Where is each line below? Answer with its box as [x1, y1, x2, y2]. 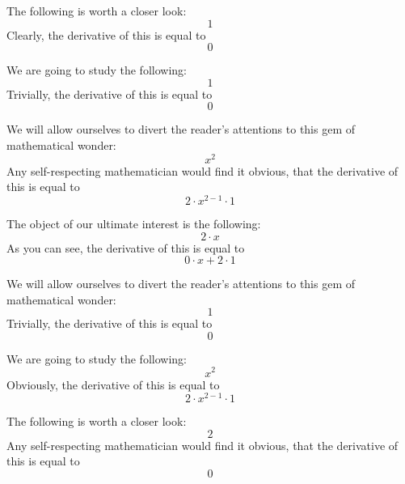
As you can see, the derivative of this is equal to [6, 239, 245, 256]
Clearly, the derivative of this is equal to [6, 26, 206, 43]
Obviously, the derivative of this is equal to [6, 376, 220, 393]
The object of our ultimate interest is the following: [6, 214, 261, 231]
